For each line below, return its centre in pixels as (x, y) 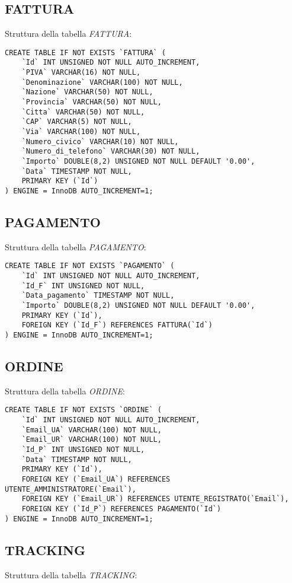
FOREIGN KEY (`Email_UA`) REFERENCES (96, 480)
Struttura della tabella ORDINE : (65, 391)
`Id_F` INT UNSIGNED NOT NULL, (83, 286)
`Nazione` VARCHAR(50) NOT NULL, (87, 92)
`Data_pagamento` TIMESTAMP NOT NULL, (98, 296)
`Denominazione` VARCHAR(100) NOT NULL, (102, 82)
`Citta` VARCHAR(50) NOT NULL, (83, 112)
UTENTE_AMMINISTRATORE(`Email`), (70, 489)
